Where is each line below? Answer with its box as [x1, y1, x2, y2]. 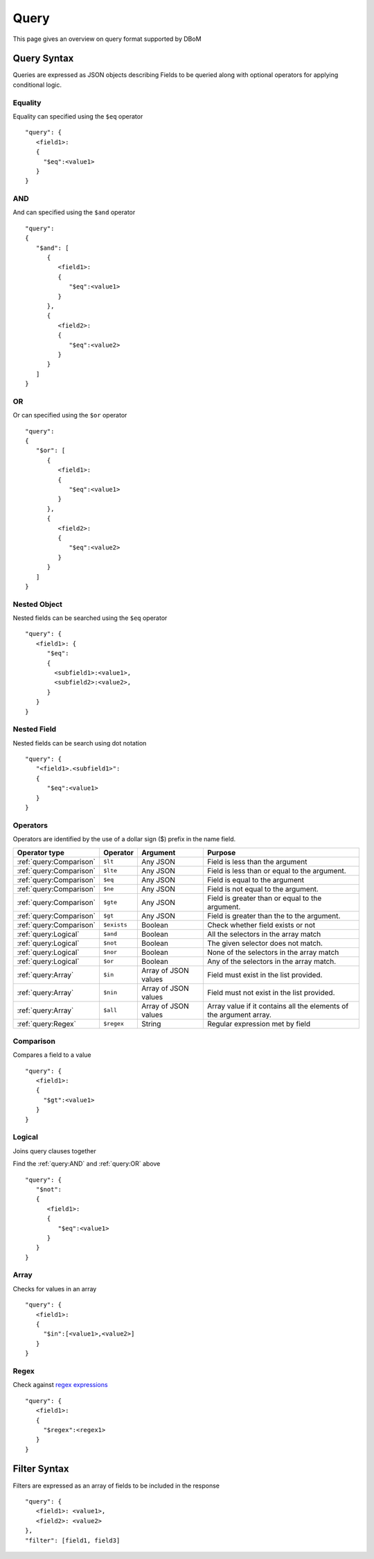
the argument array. [206, 1010, 271, 1019]
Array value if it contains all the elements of [206, 1001, 349, 1010]
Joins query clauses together [12, 1146, 96, 1155]
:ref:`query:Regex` [17, 1019, 76, 1028]
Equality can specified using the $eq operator [12, 112, 143, 121]
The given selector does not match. [206, 938, 323, 948]
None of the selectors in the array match [206, 947, 339, 957]
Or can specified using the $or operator [12, 411, 127, 420]
